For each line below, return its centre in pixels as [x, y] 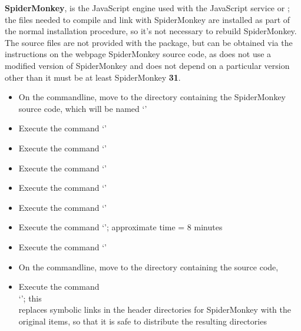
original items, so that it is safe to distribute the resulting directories [143, 321]
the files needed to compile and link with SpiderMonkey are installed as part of [148, 19]
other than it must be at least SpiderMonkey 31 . [93, 77]
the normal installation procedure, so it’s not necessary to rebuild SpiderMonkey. [151, 31]
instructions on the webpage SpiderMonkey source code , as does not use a [138, 54]
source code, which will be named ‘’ [83, 108]
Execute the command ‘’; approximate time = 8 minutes [120, 227]
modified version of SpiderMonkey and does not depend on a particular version [147, 65]
